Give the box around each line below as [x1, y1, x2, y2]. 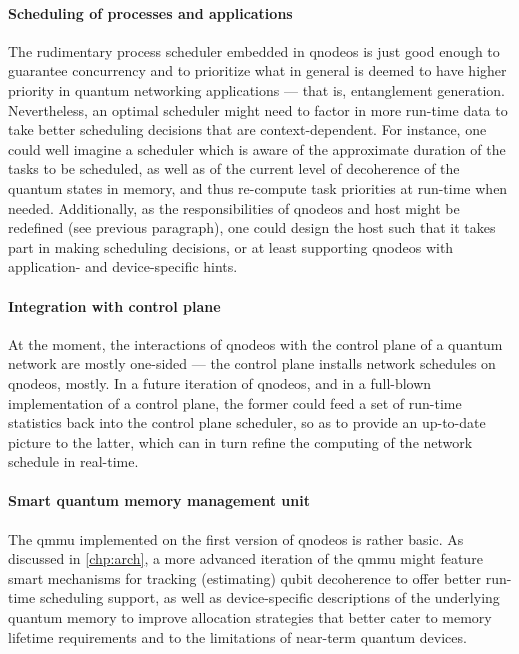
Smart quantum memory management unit [8, 490, 310, 511]
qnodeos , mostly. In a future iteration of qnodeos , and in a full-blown [8, 372, 432, 393]
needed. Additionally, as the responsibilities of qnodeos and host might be [8, 197, 460, 218]
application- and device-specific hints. [8, 256, 238, 277]
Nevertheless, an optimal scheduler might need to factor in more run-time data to [8, 99, 508, 120]
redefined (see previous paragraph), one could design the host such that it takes [8, 217, 496, 238]
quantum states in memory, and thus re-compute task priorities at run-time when [8, 177, 508, 198]
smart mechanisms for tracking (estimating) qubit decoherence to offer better [8, 567, 482, 588]
